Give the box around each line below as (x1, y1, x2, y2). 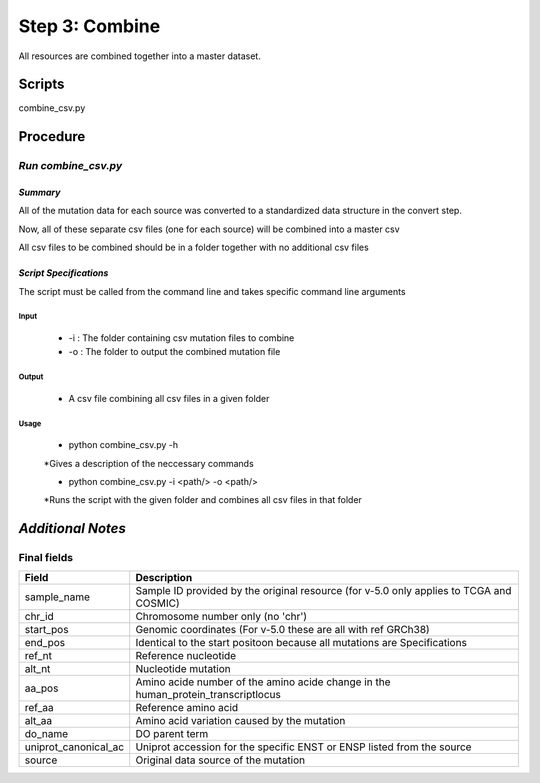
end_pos (24, 636, 65, 650)
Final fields (18, 551, 74, 565)
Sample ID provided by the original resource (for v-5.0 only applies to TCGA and (135, 584, 512, 598)
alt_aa (24, 714, 53, 728)
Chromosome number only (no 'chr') (135, 610, 308, 624)
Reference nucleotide (135, 649, 237, 663)
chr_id (24, 610, 54, 624)
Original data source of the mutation (135, 753, 305, 767)
